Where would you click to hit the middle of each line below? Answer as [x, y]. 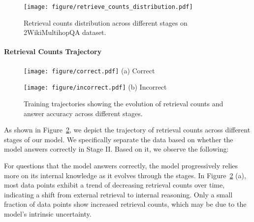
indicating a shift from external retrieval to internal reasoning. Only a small [118, 194]
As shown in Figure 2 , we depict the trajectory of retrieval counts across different [127, 130]
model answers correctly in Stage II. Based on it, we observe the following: [116, 149]
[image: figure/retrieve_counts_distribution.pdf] [108, 7]
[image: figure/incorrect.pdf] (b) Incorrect [95, 87]
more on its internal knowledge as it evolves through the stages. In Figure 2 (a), [125, 175]
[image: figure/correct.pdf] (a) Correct [89, 70]
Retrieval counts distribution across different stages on [106, 22]
